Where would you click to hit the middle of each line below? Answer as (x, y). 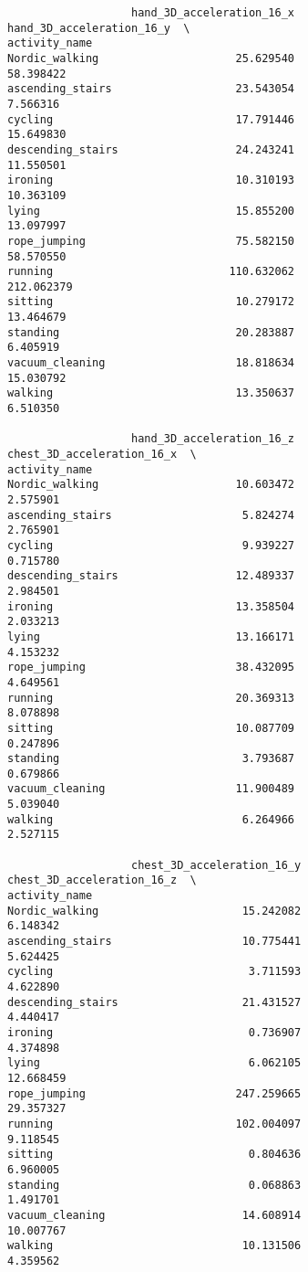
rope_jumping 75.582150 (151, 241)
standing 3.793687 (151, 759)
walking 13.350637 (151, 393)
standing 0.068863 (154, 1185)
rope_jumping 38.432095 (151, 668)
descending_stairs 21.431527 (154, 1002)
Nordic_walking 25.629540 (151, 58)
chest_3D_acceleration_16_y (216, 865)
